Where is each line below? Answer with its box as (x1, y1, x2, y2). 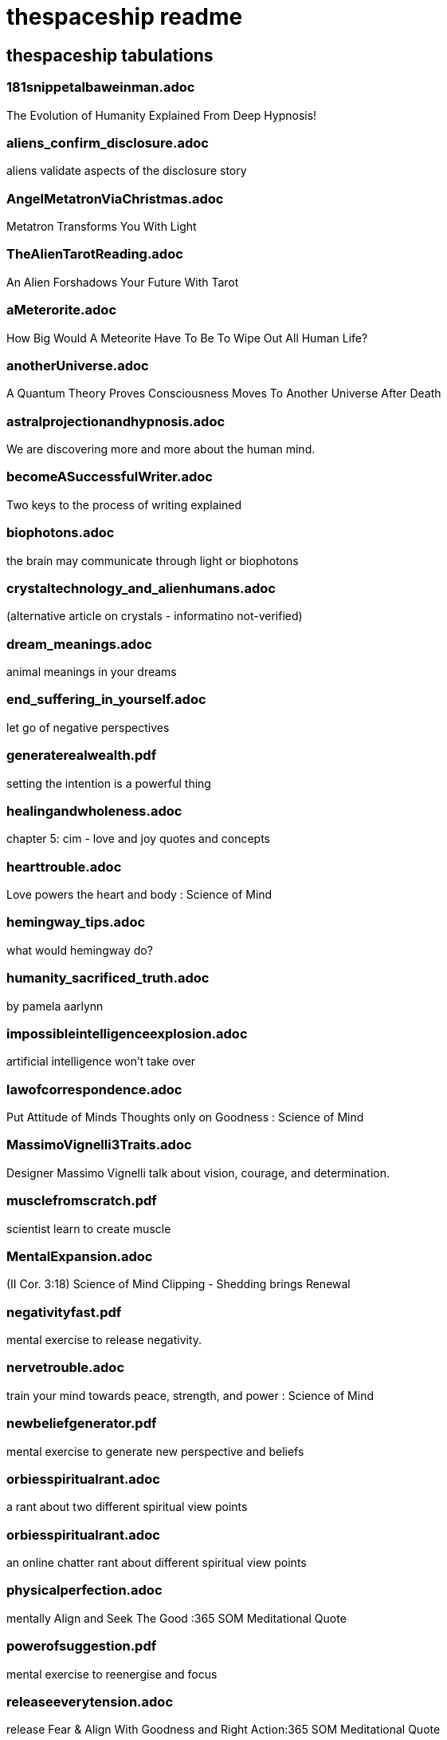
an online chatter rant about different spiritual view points (6, 1556, 307, 1570)
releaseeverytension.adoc (6, 1693, 174, 1710)
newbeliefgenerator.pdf (6, 1415, 157, 1432)
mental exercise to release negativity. (6, 1333, 202, 1347)
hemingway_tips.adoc (6, 914, 146, 931)
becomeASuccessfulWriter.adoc (6, 469, 213, 485)
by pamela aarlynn (6, 999, 104, 1013)
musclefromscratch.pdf (6, 1192, 157, 1209)
